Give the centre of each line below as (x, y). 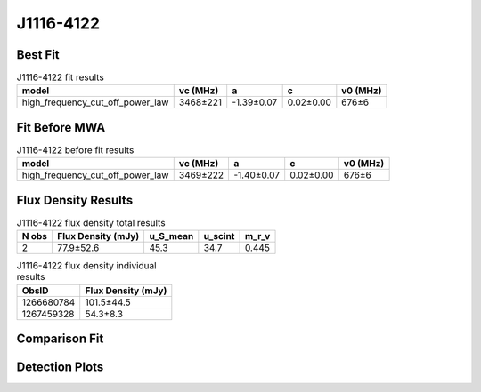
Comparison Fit (60, 339)
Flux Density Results (75, 200)
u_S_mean (171, 236)
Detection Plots (60, 368)
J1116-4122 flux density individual (86, 266)
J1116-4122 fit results (60, 77)
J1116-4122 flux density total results (91, 223)
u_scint (219, 236)
